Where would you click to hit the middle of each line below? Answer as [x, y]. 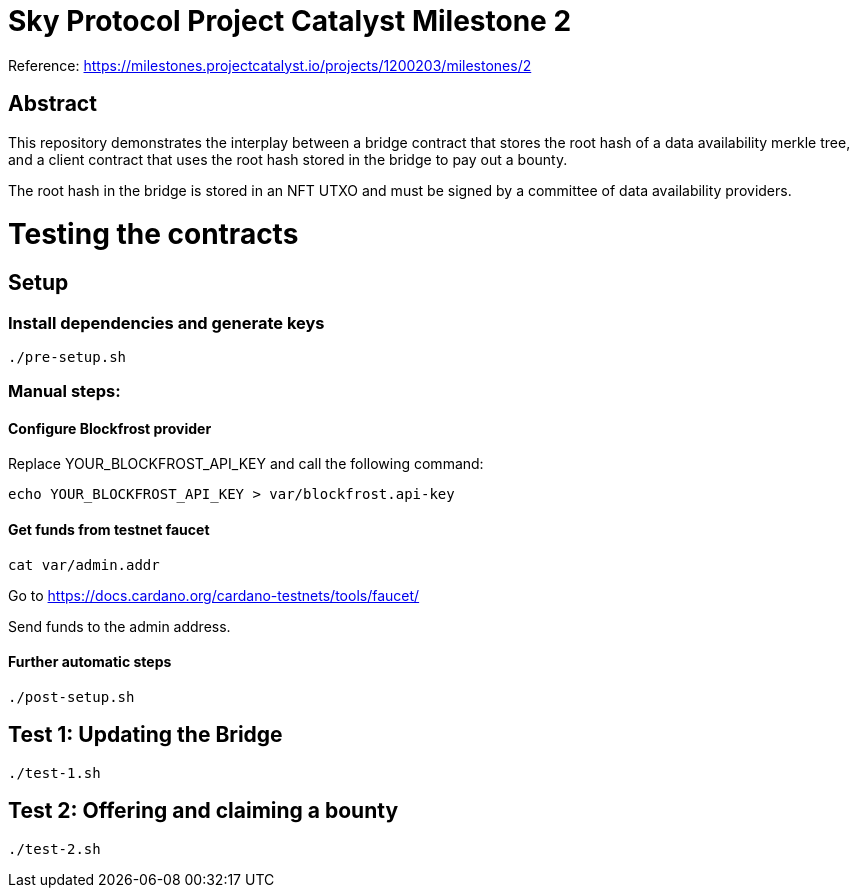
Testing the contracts [153, 234]
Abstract [52, 104]
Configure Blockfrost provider [110, 428]
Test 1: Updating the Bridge [145, 735]
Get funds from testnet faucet [109, 530]
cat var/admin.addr [84, 564]
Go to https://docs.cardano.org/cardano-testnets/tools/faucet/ [214, 595]
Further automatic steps [90, 662]
